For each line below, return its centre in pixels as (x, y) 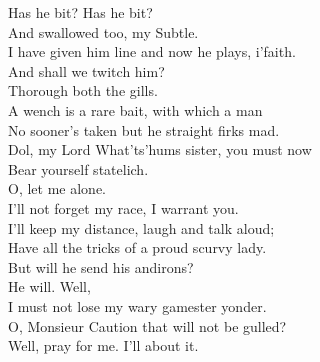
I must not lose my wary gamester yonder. (137, 305)
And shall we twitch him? (86, 70)
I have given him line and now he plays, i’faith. (152, 51)
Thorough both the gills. (83, 90)
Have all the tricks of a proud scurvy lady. (137, 247)
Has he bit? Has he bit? (80, 12)
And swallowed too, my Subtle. (103, 31)
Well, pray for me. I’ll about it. (103, 345)
